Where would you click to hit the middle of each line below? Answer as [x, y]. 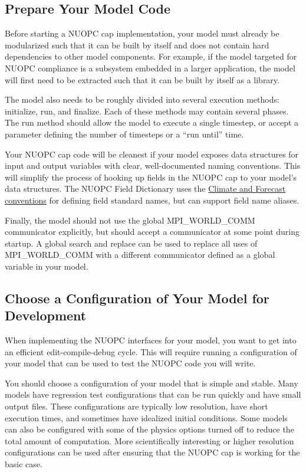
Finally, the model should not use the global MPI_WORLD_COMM [130, 220]
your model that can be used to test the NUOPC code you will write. [130, 363]
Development [46, 315]
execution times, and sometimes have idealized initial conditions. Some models [146, 417]
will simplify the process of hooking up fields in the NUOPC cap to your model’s [151, 177]
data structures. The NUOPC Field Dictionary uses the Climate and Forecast [145, 189]
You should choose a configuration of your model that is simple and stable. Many [152, 383]
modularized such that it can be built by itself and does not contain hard [137, 45]
